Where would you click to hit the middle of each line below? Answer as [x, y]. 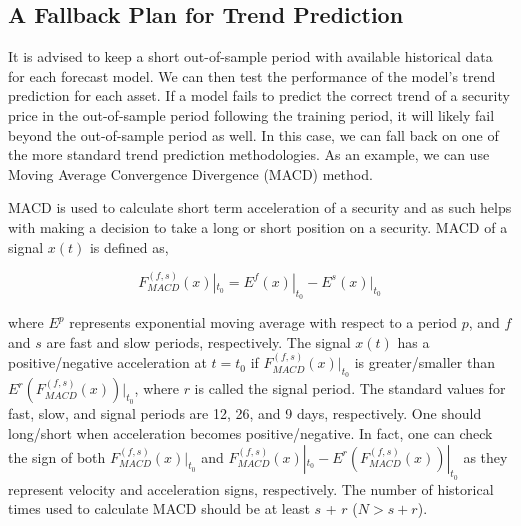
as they [485, 456]
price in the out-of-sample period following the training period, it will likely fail [251, 114]
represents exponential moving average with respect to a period [263, 322]
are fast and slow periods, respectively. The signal [198, 341]
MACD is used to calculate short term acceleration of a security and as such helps [260, 207]
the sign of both [57, 456]
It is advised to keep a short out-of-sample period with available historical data [250, 56]
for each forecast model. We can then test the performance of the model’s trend [252, 75]
